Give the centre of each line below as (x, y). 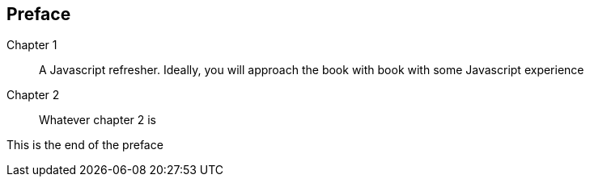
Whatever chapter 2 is (98, 120)
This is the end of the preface (85, 145)
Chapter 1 (32, 45)
